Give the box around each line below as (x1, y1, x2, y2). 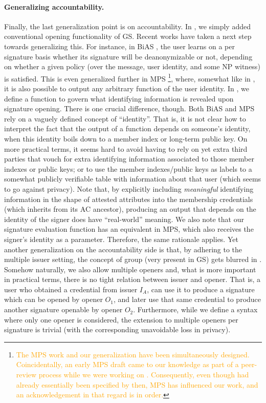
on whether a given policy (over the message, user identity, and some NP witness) (4, 61, 260, 72)
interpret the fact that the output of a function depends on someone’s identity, (4, 123, 251, 134)
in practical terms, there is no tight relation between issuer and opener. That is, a (4, 274, 261, 285)
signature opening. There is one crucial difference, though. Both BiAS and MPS (4, 103, 255, 114)
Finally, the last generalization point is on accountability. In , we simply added (4, 21, 251, 31)
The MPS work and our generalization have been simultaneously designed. (16, 349, 250, 359)
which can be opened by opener (4, 294, 103, 305)
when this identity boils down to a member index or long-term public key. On (4, 133, 248, 144)
